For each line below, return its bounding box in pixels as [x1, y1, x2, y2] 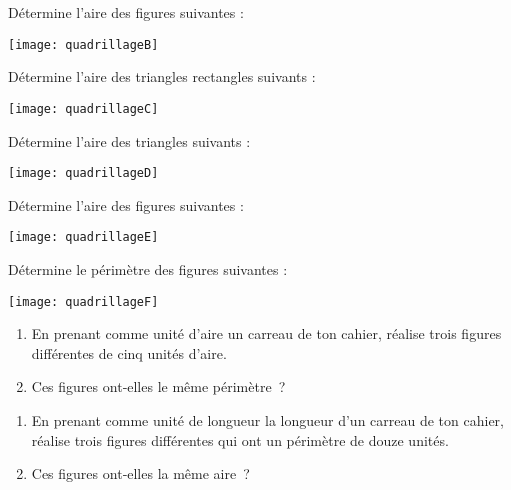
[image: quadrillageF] [8, 294, 159, 309]
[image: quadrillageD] [8, 166, 159, 181]
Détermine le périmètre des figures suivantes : [8, 259, 288, 279]
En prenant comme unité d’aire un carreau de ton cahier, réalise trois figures [31, 323, 502, 344]
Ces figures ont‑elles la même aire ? [31, 463, 250, 484]
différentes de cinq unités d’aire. [31, 342, 227, 363]
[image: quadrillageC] [8, 101, 159, 116]
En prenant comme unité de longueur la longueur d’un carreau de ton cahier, [31, 410, 504, 431]
